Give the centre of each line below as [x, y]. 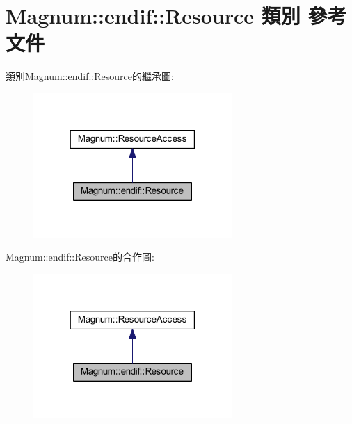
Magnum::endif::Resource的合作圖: [80, 257]
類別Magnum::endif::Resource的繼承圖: [90, 76]
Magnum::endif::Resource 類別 [153, 16]
